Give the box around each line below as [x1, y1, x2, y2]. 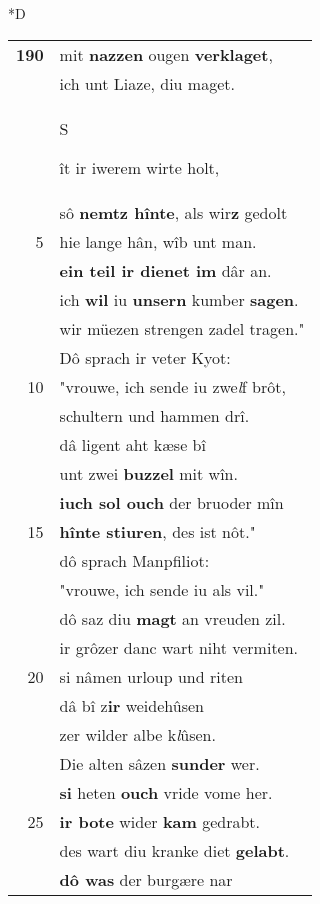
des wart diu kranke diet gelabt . [59, 838, 290, 862]
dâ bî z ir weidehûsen [59, 693, 204, 717]
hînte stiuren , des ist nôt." [59, 519, 256, 543]
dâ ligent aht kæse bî [59, 432, 206, 456]
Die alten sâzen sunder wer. [59, 751, 260, 775]
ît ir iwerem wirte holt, [59, 155, 220, 179]
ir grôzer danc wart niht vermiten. [59, 635, 299, 659]
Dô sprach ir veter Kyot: [59, 345, 231, 369]
